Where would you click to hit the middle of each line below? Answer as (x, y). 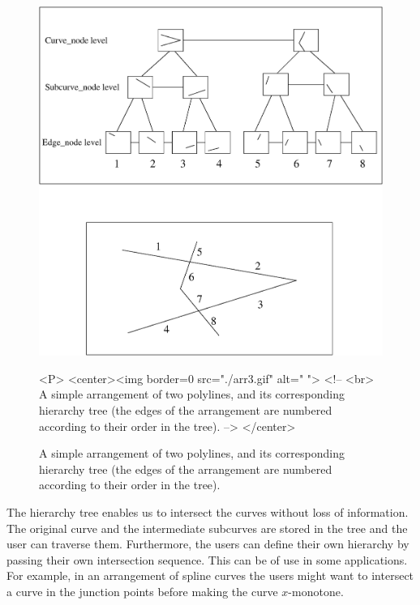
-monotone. (316, 591)
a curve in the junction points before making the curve (142, 591)
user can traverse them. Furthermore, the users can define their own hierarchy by (208, 544)
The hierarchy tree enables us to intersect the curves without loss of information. (208, 511)
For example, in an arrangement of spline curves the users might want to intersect (210, 575)
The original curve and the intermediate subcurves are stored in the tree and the (207, 528)
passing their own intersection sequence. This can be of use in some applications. (207, 559)
